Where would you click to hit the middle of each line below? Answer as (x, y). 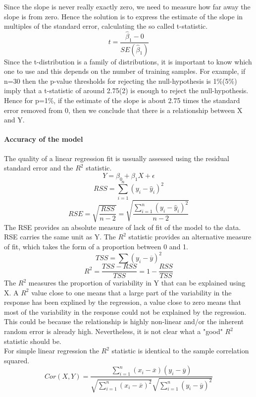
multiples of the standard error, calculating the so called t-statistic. (106, 26)
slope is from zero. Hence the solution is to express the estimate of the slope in (124, 16)
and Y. (14, 120)
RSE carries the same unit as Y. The (60, 237)
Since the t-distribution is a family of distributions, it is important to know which (128, 61)
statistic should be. (33, 341)
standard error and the (39, 168)
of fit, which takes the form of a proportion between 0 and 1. (96, 246)
